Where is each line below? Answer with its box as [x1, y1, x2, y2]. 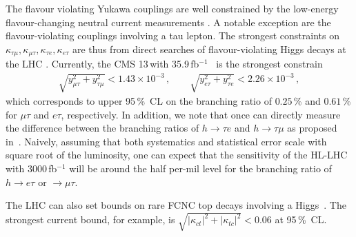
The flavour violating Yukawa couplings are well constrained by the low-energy [6, 1, 339, 15]
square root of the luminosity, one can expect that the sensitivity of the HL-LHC [6, 147, 348, 162]
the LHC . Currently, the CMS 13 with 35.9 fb [6, 56, 199, 71]
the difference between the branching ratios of [6, 121, 199, 135]
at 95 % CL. [275, 212, 327, 227]
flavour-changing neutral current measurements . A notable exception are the [6, 14, 331, 29]
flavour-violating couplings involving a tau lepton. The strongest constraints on [6, 28, 339, 43]
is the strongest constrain [216, 56, 323, 71]
